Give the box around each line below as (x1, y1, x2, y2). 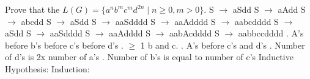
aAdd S (278, 3, 306, 15)
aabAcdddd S (169, 27, 220, 39)
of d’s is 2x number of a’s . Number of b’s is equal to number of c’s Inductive (5, 50, 293, 63)
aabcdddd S (234, 15, 279, 27)
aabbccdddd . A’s (238, 27, 304, 39)
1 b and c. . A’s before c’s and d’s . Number (141, 38, 305, 51)
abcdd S (21, 15, 51, 27)
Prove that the (5, 3, 60, 15)
